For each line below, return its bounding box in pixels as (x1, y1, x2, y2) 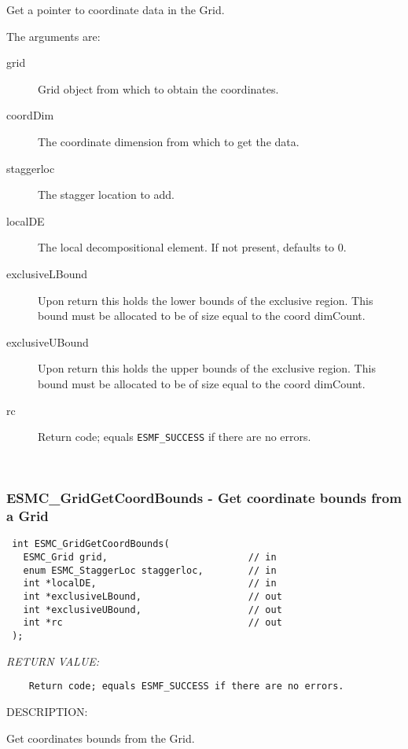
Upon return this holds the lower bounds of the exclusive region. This (38, 292, 373, 308)
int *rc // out (23, 617, 282, 629)
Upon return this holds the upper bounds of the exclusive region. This (38, 360, 376, 376)
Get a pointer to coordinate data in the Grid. (6, 2, 225, 17)
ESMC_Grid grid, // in (23, 552, 277, 564)
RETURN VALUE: (6, 652, 100, 669)
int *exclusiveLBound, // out (23, 591, 282, 603)
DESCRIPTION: (6, 703, 88, 719)
